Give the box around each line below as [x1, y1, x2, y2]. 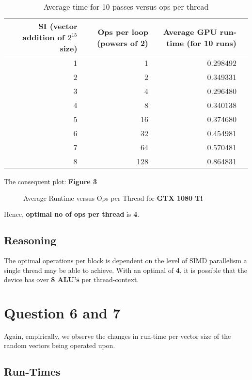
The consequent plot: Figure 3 [4, 176, 97, 186]
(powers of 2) [96, 37, 149, 48]
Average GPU [163, 26, 217, 37]
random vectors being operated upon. [4, 340, 115, 350]
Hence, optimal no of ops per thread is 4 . [4, 209, 140, 219]
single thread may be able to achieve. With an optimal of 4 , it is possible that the [4, 265, 247, 275]
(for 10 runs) [187, 37, 236, 48]
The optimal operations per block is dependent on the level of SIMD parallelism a [4, 255, 247, 265]
